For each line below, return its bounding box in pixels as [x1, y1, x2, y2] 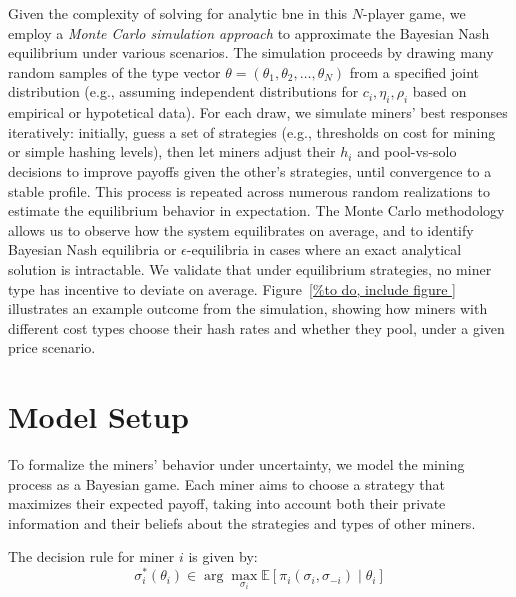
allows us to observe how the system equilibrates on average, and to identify [8, 219, 474, 240]
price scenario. [8, 337, 96, 358]
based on [412, 81, 467, 102]
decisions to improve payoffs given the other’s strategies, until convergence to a [8, 160, 492, 181]
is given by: [188, 546, 258, 567]
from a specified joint [349, 61, 480, 82]
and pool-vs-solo [357, 141, 457, 162]
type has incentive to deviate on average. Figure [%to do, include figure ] [8, 278, 457, 299]
